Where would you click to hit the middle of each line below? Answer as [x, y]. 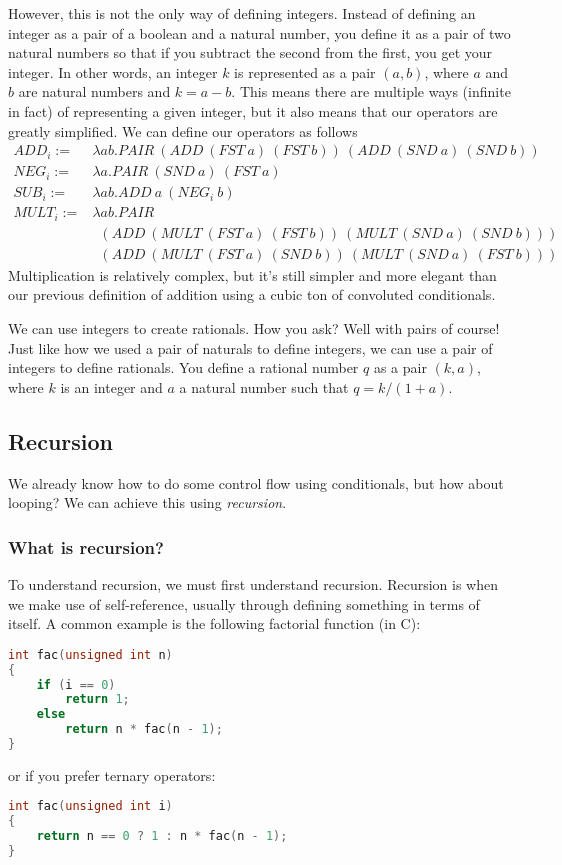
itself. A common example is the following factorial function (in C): [214, 623]
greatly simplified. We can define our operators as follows [183, 130]
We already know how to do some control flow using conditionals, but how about [256, 482]
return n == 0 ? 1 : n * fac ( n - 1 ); [162, 836]
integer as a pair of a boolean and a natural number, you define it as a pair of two [259, 32]
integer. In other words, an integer [113, 71]
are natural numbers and [94, 91]
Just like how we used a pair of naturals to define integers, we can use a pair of [250, 347]
